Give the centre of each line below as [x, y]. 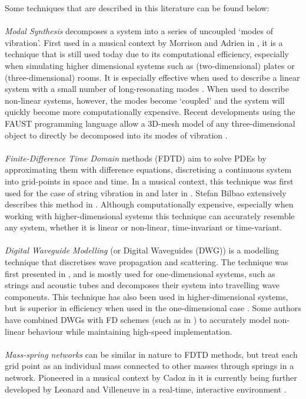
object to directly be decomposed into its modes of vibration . [116, 135]
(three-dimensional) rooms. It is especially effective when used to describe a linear [152, 77]
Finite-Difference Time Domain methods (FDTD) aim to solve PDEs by [136, 158]
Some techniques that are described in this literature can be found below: [137, 8]
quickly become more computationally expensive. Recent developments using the [150, 112]
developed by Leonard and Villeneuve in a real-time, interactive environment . [146, 389]
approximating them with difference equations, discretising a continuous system [148, 169]
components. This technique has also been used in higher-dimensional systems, [147, 296]
